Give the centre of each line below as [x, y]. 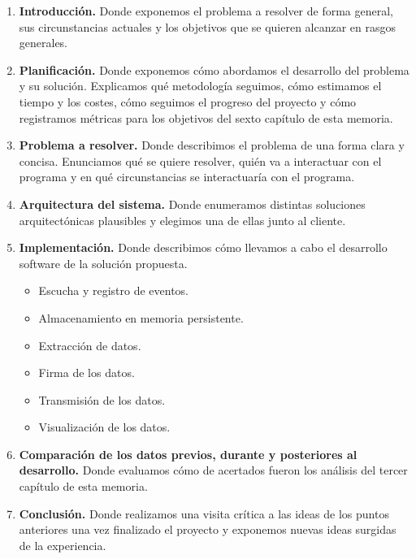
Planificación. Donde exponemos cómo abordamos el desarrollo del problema [214, 69]
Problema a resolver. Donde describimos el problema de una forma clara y [212, 145]
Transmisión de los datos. [102, 399]
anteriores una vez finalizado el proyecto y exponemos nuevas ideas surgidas [208, 529]
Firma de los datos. [87, 373]
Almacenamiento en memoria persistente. [141, 317]
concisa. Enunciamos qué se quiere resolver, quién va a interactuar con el [200, 160]
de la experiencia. [63, 545]
